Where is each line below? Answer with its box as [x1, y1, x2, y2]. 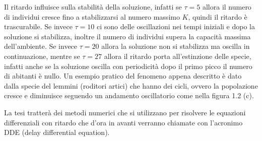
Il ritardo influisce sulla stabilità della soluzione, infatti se [4, 2, 182, 12]
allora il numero [202, 2, 251, 12]
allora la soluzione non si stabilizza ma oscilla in [101, 41, 250, 51]
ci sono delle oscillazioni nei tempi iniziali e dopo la [96, 21, 255, 32]
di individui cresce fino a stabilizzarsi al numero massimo [4, 11, 180, 22]
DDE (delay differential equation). [4, 127, 110, 137]
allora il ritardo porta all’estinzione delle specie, [104, 50, 251, 61]
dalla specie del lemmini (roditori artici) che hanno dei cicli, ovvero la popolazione [4, 80, 258, 91]
